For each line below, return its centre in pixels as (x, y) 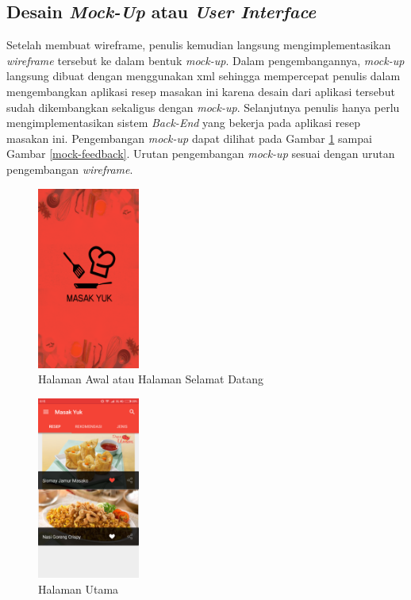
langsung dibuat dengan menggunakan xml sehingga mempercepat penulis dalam (204, 76)
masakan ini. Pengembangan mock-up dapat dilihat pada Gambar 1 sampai (189, 138)
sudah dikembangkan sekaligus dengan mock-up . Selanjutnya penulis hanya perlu (203, 107)
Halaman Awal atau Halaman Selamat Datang (151, 379)
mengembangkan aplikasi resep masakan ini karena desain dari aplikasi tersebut (201, 91)
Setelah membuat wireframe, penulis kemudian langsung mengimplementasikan (199, 45)
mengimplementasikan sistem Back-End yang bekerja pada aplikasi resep (184, 123)
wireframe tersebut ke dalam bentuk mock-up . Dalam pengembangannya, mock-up (205, 60)
